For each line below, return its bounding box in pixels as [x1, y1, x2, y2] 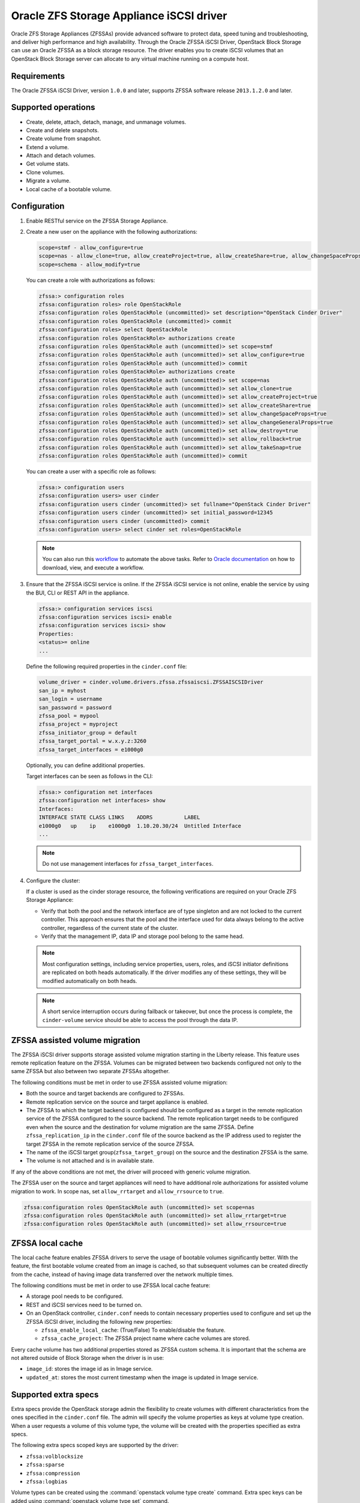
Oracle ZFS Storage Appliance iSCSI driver [11, 9, 227, 22]
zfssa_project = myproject [38, 721, 118, 727]
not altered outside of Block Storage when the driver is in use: [11, 1355, 164, 1362]
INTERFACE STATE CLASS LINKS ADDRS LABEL [38, 814, 200, 821]
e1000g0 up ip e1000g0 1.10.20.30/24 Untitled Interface [38, 822, 242, 829]
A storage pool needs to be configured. [26, 1293, 124, 1300]
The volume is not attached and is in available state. [26, 1157, 154, 1165]
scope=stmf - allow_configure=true [38, 244, 143, 251]
